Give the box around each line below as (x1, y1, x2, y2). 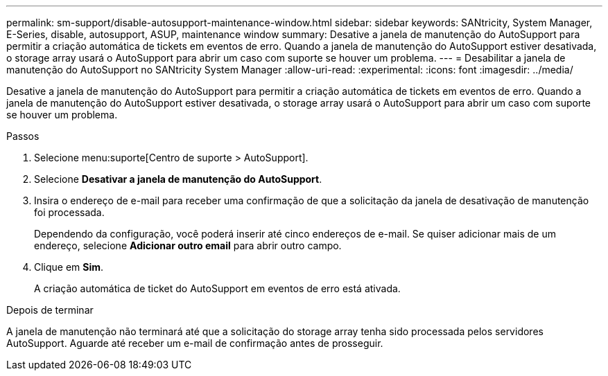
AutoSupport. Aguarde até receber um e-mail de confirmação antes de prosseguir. (6, 337, 383, 349)
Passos (6, 130, 40, 142)
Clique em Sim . (34, 261, 104, 273)
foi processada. (34, 206, 105, 218)
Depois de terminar (6, 304, 94, 316)
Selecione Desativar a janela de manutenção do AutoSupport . (34, 173, 322, 185)
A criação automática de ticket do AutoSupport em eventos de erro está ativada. (34, 283, 401, 294)
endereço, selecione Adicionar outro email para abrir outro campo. (34, 240, 342, 251)
